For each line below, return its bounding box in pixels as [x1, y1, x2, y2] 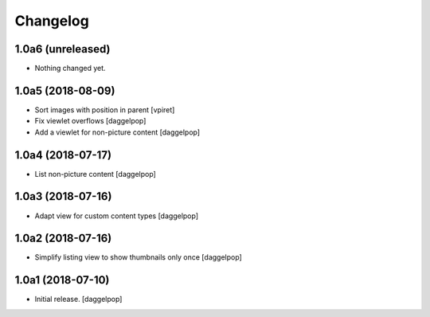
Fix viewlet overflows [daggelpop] [34, 116, 147, 126]
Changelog [14, 12, 89, 29]
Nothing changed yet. [34, 64, 107, 73]
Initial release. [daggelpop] [34, 295, 123, 304]
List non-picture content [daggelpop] [34, 169, 157, 178]
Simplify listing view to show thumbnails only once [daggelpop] [34, 252, 242, 262]
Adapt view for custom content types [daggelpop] [34, 211, 199, 221]
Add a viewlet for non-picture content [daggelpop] [34, 127, 201, 137]
